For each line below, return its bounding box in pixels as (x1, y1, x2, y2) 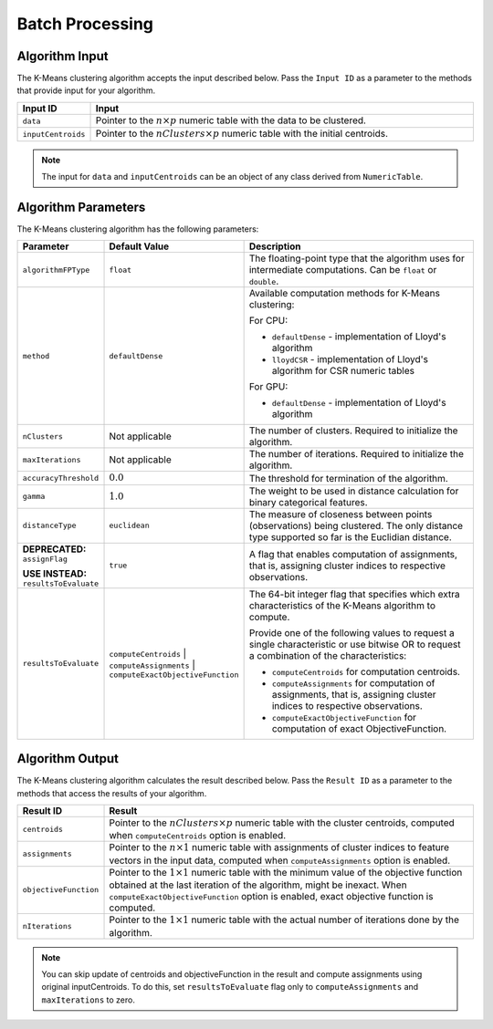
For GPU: (248, 380, 288, 393)
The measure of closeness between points (248, 507, 433, 520)
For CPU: (248, 315, 288, 327)
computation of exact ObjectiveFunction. (271, 722, 447, 734)
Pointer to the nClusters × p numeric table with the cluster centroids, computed (109, 816, 456, 829)
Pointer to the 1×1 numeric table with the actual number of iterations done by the (109, 913, 460, 926)
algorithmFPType (22, 265, 90, 275)
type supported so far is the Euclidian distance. (248, 530, 452, 543)
